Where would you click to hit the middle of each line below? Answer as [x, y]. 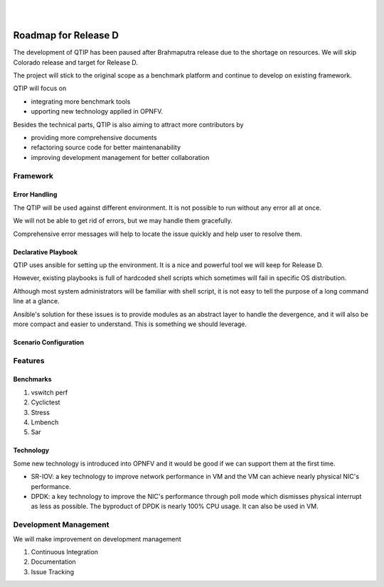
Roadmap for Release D [66, 36]
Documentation [53, 562]
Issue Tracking [53, 571]
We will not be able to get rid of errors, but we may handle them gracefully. [123, 221]
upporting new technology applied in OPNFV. [97, 112]
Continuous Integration [65, 551]
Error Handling [35, 195]
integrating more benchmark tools [81, 101]
